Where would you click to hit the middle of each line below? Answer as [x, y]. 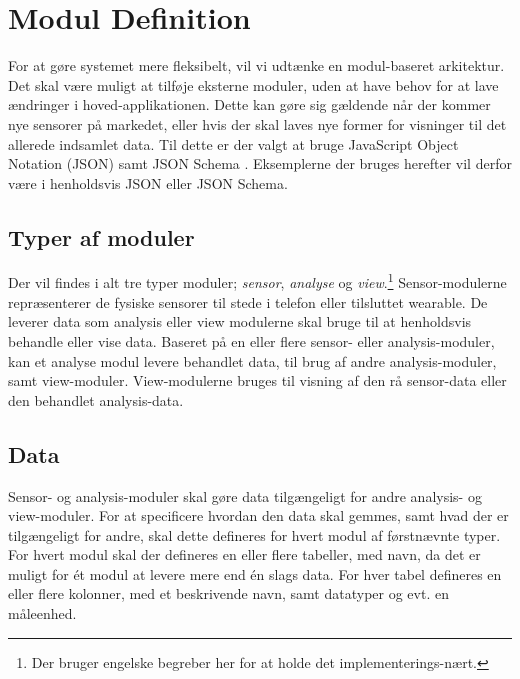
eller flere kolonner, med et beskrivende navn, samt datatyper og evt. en [228, 593]
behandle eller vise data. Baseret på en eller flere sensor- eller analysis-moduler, [251, 340]
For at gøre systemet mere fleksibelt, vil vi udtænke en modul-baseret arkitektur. [256, 65]
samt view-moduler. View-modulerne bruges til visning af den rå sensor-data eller [257, 380]
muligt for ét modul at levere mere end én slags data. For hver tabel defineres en [255, 573]
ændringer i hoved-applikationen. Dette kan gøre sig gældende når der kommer [249, 104]
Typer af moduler [101, 236]
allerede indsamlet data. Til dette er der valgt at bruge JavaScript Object [233, 143]
